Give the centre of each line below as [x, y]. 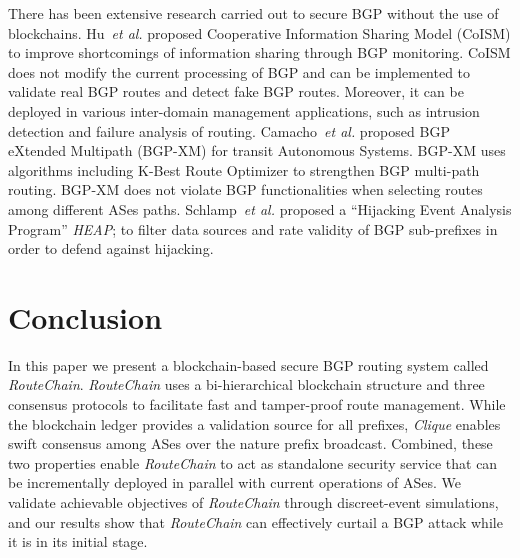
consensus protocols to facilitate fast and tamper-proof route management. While [257, 404]
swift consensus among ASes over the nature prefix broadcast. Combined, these [250, 443]
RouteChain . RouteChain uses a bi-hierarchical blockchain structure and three [246, 384]
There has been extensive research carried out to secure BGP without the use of [253, 13]
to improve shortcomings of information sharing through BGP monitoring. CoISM [259, 52]
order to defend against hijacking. [111, 248]
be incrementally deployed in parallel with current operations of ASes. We [235, 482]
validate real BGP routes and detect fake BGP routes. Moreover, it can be [236, 91]
